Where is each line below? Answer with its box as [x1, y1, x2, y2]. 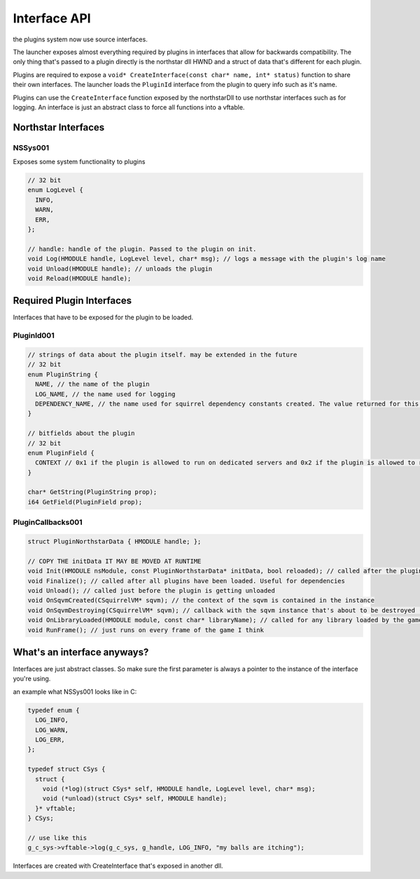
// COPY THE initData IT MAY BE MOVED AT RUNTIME [27, 557, 202, 565]
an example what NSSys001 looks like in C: [13, 687, 137, 696]
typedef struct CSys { [27, 765, 106, 773]
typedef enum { [27, 706, 80, 714]
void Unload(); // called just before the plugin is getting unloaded [27, 586, 276, 594]
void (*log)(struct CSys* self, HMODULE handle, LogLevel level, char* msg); [42, 784, 316, 793]
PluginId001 [13, 330, 55, 340]
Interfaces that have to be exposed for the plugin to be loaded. [13, 313, 194, 322]
